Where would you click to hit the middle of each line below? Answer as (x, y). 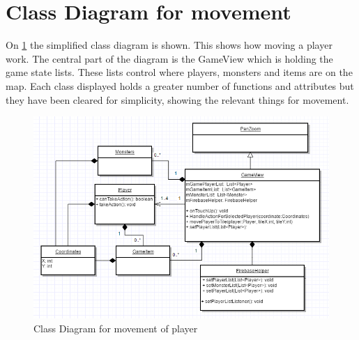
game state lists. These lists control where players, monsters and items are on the (179, 72)
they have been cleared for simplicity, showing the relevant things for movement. (177, 99)
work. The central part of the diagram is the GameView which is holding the (169, 58)
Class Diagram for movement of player (116, 328)
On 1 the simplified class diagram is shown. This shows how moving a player (169, 45)
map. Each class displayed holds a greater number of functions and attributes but (180, 85)
